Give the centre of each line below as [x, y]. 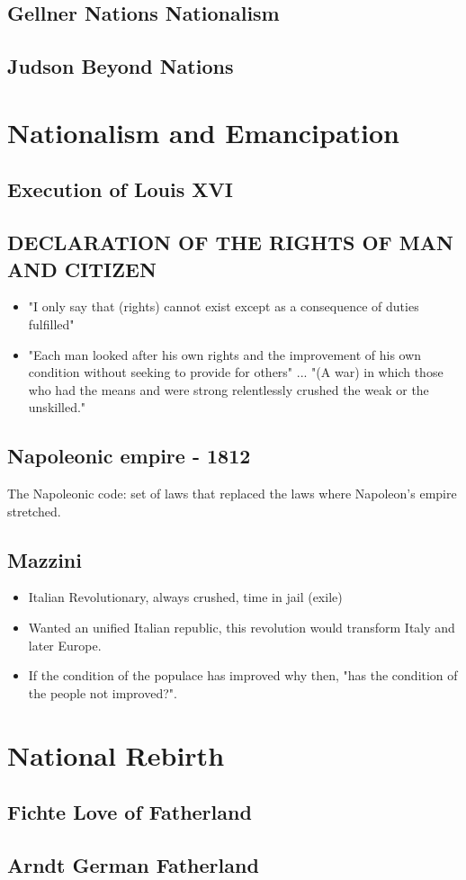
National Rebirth [116, 754]
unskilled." [57, 407]
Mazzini [45, 559]
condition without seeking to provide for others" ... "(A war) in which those [236, 372]
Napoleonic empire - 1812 [129, 456]
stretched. [34, 511]
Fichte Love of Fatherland [130, 812]
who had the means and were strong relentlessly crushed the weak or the [229, 389]
